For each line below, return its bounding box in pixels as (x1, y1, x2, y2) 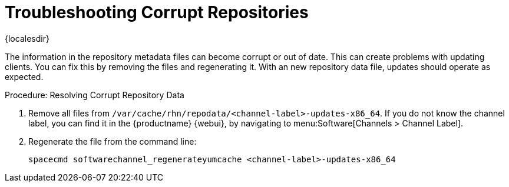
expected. (5, 71, 44, 82)
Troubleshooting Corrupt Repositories (5, 2, 309, 22)
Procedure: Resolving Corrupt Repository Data (5, 89, 184, 100)
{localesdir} (5, 33, 49, 44)
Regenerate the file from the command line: (28, 136, 197, 146)
